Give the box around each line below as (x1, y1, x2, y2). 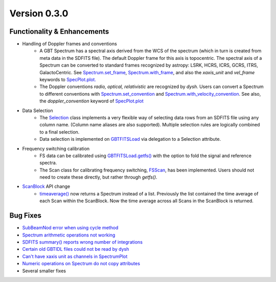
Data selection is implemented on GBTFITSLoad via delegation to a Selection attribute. (39, 136, 221, 142)
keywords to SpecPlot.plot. (39, 77, 97, 83)
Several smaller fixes (22, 268, 66, 274)
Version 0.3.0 (9, 8, 68, 19)
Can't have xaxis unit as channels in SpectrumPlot (22, 253, 128, 259)
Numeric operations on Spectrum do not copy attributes (22, 261, 141, 267)
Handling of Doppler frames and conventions (22, 41, 117, 47)
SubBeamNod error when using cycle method (22, 225, 119, 231)
